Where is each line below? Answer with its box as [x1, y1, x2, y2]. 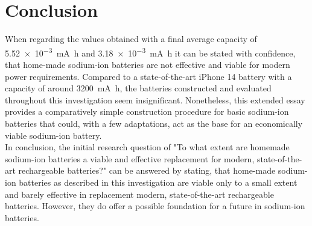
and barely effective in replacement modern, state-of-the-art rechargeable [5, 188, 274, 200]
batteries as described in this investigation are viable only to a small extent [19, 176, 298, 188]
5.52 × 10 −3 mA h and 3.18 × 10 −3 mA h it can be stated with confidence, [5, 44, 296, 59]
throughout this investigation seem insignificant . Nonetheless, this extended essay [5, 93, 305, 106]
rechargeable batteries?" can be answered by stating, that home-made [18, 164, 276, 177]
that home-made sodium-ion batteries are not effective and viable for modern [5, 58, 290, 70]
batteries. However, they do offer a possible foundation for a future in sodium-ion [5, 200, 305, 212]
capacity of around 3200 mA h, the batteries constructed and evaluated [5, 82, 272, 94]
